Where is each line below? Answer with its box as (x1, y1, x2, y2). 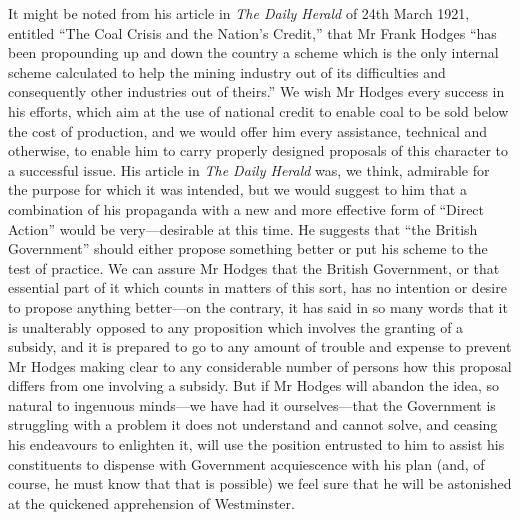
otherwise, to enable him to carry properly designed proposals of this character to (8, 140, 509, 161)
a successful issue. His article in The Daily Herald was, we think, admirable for (8, 159, 490, 180)
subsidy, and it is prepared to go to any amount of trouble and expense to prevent (8, 336, 512, 357)
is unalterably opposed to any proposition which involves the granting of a (8, 316, 464, 337)
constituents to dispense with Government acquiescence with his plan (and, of (8, 453, 485, 474)
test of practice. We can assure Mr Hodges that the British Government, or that (8, 257, 500, 278)
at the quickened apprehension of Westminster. (8, 492, 295, 513)
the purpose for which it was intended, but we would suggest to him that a (8, 179, 467, 200)
